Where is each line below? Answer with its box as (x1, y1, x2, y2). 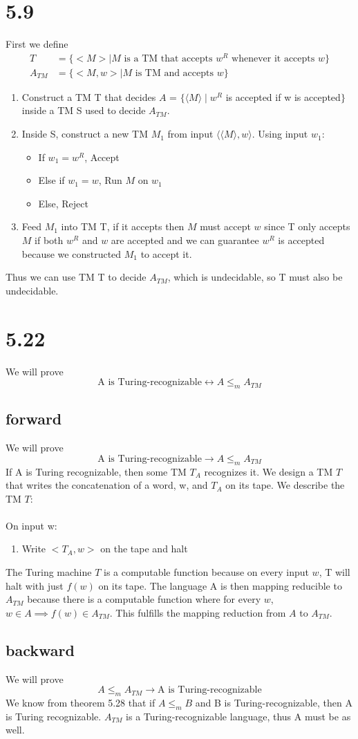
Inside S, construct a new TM (21, 127, 148, 141)
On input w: (6, 518, 57, 532)
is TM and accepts (135, 68, 214, 78)
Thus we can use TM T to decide (6, 270, 147, 284)
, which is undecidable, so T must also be (167, 270, 343, 284)
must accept (200, 219, 251, 234)
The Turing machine (6, 565, 92, 579)
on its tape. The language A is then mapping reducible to (98, 578, 342, 592)
